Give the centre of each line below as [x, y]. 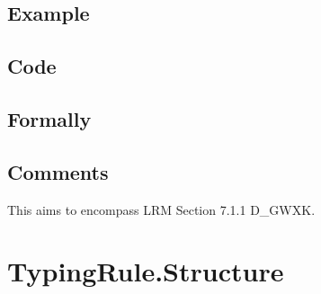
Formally [49, 118]
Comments [58, 171]
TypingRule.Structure [146, 271]
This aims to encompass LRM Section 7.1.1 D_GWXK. [161, 209]
